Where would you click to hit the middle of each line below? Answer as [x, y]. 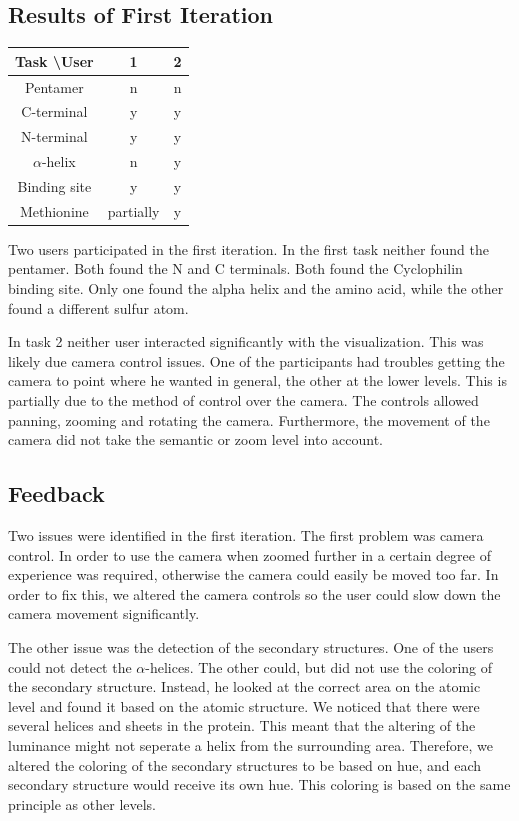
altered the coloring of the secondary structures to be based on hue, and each [244, 764]
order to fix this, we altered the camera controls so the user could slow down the [254, 593]
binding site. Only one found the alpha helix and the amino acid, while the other [256, 288]
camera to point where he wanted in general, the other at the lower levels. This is [257, 380]
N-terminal [54, 136]
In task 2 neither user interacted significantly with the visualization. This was [246, 341]
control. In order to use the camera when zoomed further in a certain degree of [249, 554]
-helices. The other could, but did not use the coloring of [319, 666]
